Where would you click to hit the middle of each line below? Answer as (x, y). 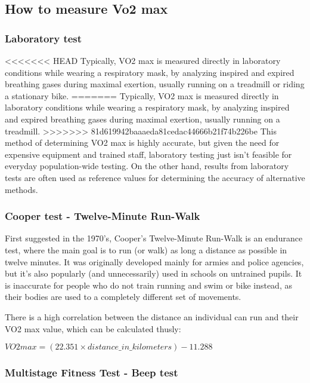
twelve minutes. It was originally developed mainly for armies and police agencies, (154, 261)
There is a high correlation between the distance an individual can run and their (152, 316)
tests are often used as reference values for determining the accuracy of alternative (155, 177)
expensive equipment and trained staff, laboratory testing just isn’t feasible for (148, 154)
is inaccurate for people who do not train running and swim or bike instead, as (148, 285)
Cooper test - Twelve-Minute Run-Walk (103, 216)
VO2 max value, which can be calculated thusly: (93, 328)
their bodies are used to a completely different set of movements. (123, 297)
